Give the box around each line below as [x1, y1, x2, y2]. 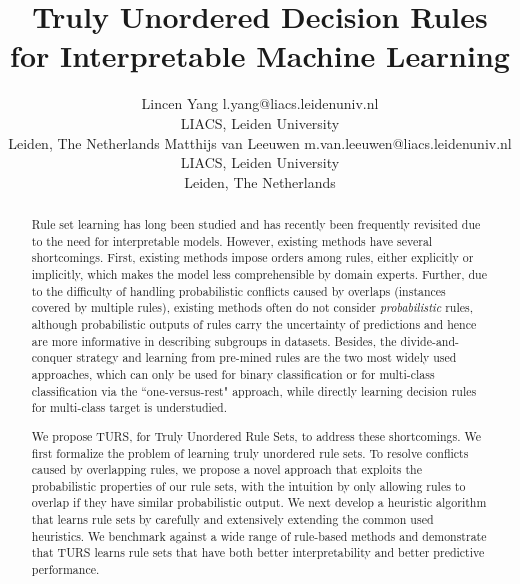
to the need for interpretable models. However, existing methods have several [31, 232, 433, 249]
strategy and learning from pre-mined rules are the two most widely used [76, 349, 457, 366]
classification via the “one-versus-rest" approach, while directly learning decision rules [31, 382, 477, 399]
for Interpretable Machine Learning [10, 35, 510, 76]
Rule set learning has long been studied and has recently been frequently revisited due [31, 216, 481, 233]
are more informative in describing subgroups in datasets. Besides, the [31, 332, 397, 349]
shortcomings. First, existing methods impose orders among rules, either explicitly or [31, 249, 474, 266]
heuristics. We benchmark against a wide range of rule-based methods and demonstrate [31, 527, 487, 544]
